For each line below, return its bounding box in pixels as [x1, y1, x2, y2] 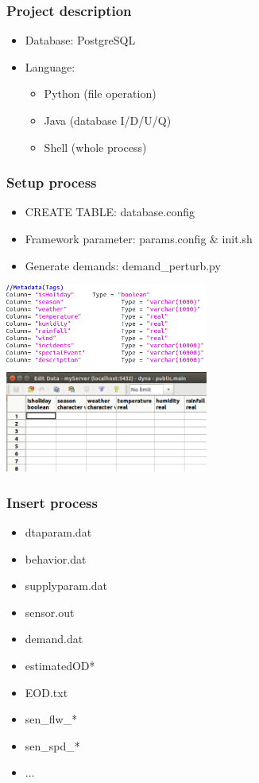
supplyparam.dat [25, 577, 108, 594]
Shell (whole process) [44, 138, 147, 155]
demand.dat [25, 630, 83, 647]
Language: [25, 58, 75, 75]
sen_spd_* [25, 737, 80, 754]
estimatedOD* [25, 657, 95, 673]
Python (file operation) [44, 85, 157, 102]
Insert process [6, 492, 98, 512]
